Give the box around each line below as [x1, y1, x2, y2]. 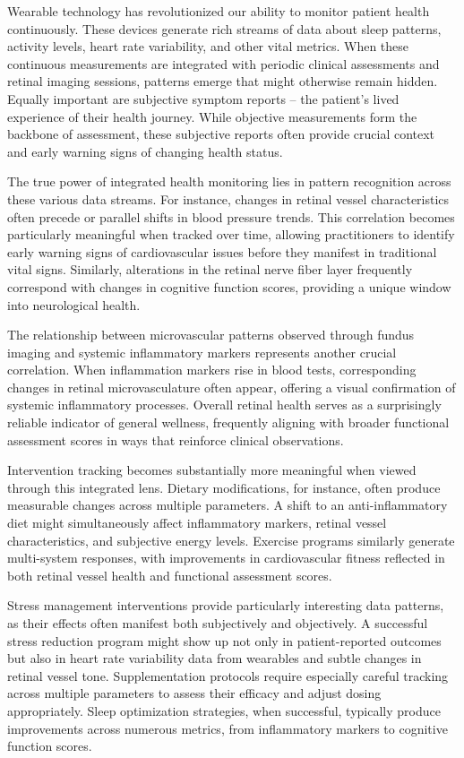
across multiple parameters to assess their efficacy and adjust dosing [7, 684, 382, 702]
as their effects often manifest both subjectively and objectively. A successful [7, 614, 428, 632]
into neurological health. [7, 295, 141, 314]
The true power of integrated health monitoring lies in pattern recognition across [7, 172, 451, 191]
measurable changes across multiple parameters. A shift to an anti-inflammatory [7, 495, 448, 514]
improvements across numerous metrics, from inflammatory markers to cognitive [7, 719, 448, 737]
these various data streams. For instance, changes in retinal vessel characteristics [7, 189, 450, 208]
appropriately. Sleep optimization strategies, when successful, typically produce [7, 701, 441, 719]
